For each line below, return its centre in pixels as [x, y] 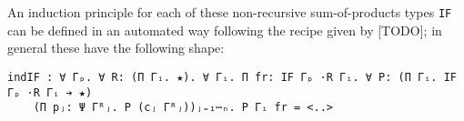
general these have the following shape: [116, 48]
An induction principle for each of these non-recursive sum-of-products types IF [230, 12]
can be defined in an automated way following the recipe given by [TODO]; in [225, 30]
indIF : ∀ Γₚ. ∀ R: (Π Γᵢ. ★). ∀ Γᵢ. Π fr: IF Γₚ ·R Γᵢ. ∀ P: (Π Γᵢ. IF [232, 77]
